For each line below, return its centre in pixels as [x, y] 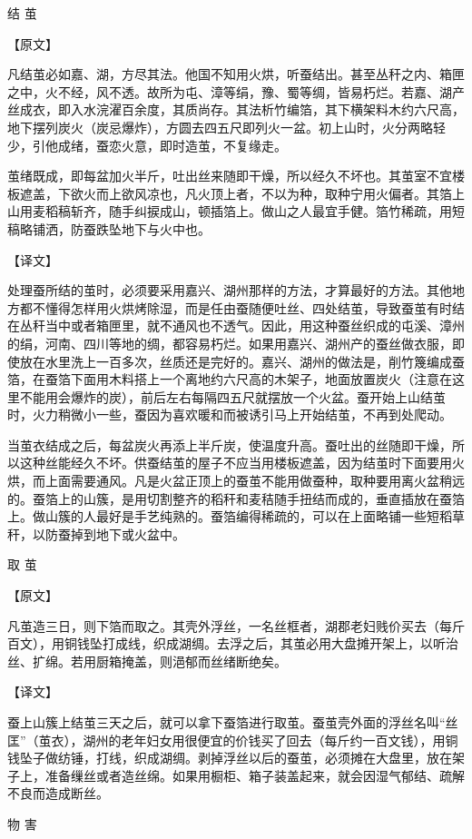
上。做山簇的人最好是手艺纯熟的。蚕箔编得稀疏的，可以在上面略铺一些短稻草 [236, 516]
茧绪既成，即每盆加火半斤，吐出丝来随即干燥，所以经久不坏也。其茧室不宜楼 [236, 176]
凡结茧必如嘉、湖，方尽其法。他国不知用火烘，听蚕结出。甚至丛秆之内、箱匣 [236, 74]
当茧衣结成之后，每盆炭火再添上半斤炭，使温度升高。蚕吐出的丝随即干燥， [230, 444]
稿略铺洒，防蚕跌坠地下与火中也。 [109, 228]
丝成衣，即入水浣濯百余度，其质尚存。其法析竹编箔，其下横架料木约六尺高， [236, 109]
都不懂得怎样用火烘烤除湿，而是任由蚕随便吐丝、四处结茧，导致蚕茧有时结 [242, 307]
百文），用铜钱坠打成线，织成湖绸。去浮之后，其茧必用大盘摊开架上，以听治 [233, 643]
